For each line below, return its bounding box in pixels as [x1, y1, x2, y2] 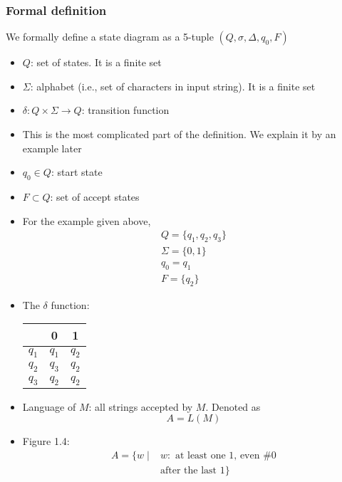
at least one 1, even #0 [175, 451, 276, 461]
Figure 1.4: [22, 434, 70, 449]
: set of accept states [50, 189, 140, 204]
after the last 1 [160, 466, 225, 476]
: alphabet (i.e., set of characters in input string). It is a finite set [30, 78, 316, 93]
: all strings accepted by [88, 399, 193, 414]
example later [22, 140, 82, 155]
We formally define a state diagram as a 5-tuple [6, 29, 214, 44]
